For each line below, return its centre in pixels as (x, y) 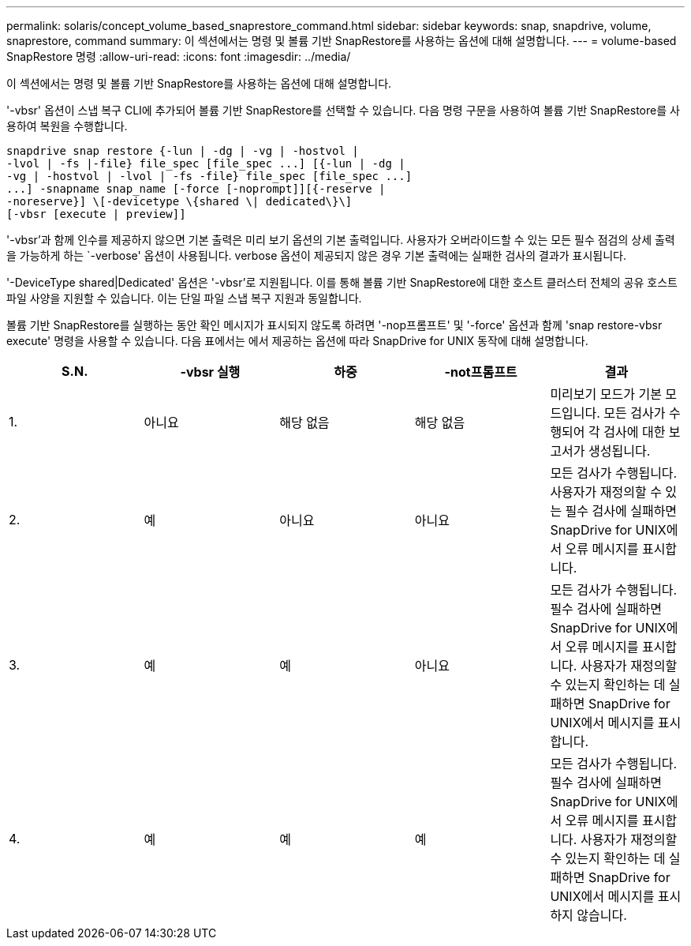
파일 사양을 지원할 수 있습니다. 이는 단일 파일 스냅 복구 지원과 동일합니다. (184, 298)
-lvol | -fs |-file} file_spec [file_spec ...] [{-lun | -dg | (206, 163)
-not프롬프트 (481, 372)
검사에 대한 (635, 432)
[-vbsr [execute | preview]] (96, 214)
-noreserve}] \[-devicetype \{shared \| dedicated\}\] (179, 201)
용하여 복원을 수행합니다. (67, 126)
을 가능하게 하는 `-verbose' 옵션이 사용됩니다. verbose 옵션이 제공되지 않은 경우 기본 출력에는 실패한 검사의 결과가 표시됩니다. (317, 255)
